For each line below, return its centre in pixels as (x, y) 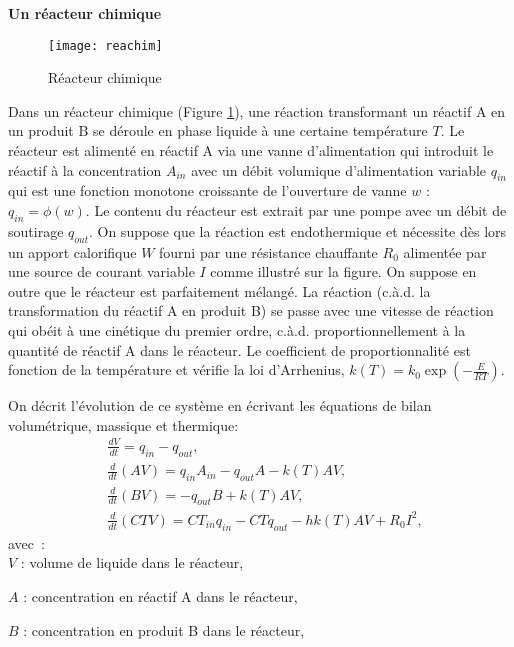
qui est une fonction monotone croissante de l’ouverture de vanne (207, 190)
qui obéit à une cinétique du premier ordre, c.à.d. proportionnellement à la (237, 329)
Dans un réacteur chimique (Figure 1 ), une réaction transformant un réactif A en (257, 110)
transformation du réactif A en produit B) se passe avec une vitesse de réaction (251, 310)
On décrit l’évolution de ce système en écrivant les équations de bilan (220, 405)
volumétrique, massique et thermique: (123, 424)
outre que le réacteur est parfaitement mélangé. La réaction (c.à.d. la (219, 290)
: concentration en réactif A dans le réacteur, (160, 595)
